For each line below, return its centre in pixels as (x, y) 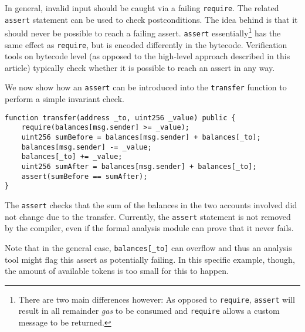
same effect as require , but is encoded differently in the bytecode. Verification (146, 44)
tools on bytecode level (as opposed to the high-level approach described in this (148, 56)
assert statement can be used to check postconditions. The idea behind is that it (151, 19)
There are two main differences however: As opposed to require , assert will (157, 299)
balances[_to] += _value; (72, 157)
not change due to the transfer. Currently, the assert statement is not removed (148, 216)
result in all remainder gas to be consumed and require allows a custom (149, 311)
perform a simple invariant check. (65, 99)
